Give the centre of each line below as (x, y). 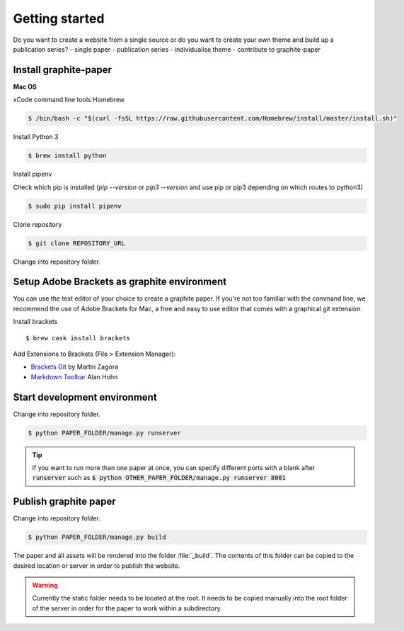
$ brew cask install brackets (78, 338)
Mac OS (25, 86)
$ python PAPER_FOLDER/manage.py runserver (105, 433)
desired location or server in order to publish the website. (97, 565)
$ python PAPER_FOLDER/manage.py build (97, 537)
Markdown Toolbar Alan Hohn (74, 376)
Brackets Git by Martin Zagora (75, 367)
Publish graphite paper (64, 502)
